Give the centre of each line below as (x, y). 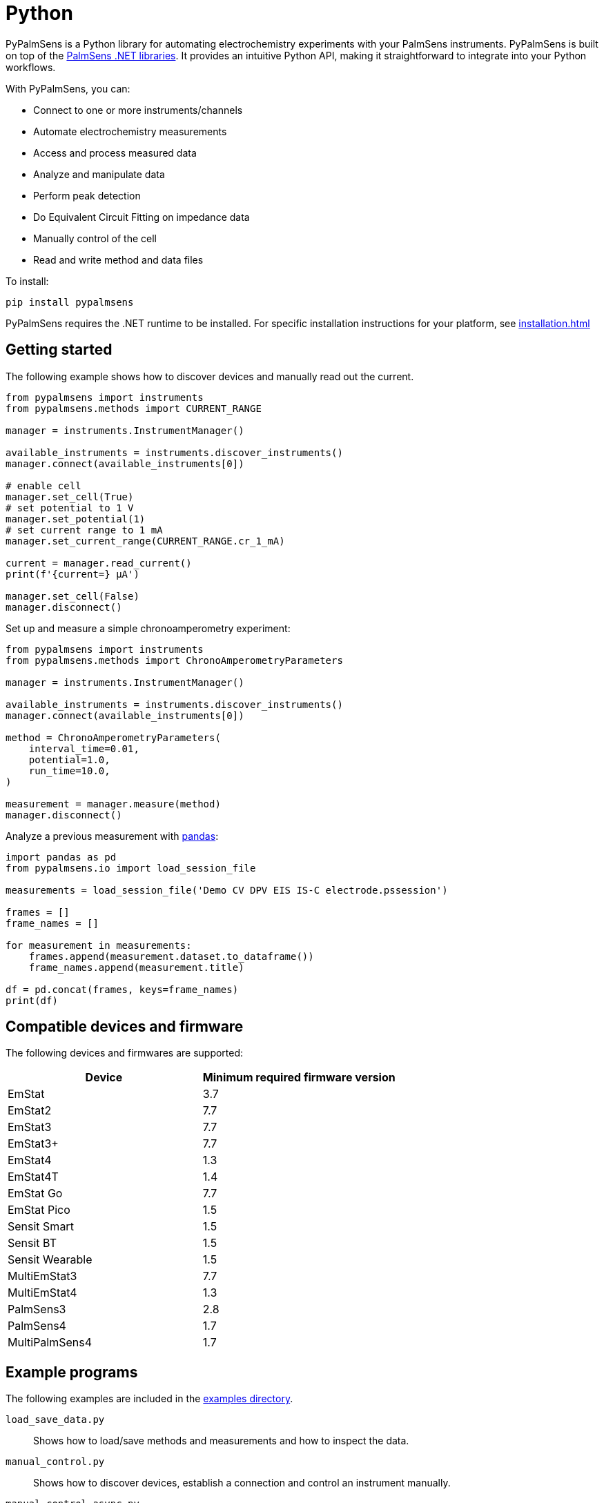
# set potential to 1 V (70, 508)
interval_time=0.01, (84, 748)
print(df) (32, 1000)
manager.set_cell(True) (70, 497)
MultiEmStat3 (42, 1276)
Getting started (59, 350)
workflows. (31, 67)
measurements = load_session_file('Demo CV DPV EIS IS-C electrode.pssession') (227, 890)
